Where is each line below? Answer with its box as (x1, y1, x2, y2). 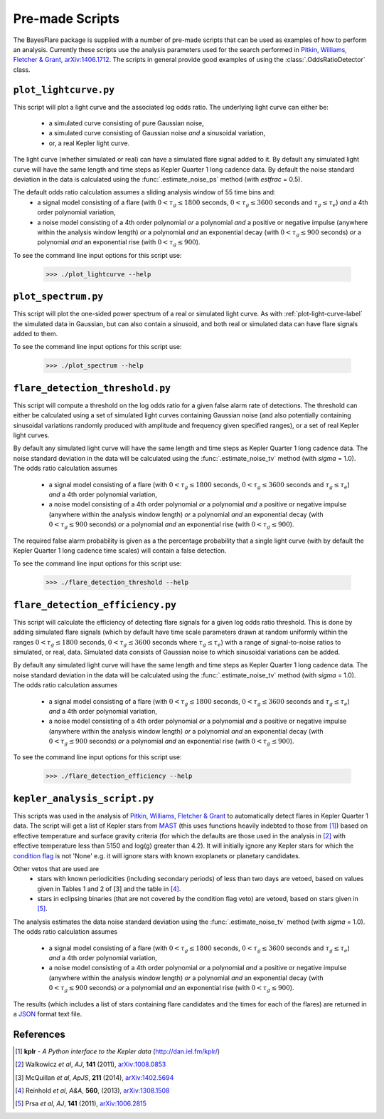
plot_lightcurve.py (13, 84, 115, 95)
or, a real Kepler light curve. (48, 139, 130, 147)
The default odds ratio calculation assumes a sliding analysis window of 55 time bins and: (13, 188, 276, 197)
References (13, 1028, 65, 1040)
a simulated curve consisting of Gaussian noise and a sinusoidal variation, (48, 129, 266, 137)
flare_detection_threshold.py (13, 382, 171, 394)
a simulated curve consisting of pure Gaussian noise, (48, 119, 204, 127)
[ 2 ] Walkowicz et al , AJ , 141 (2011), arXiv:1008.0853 (15, 1060, 166, 1068)
